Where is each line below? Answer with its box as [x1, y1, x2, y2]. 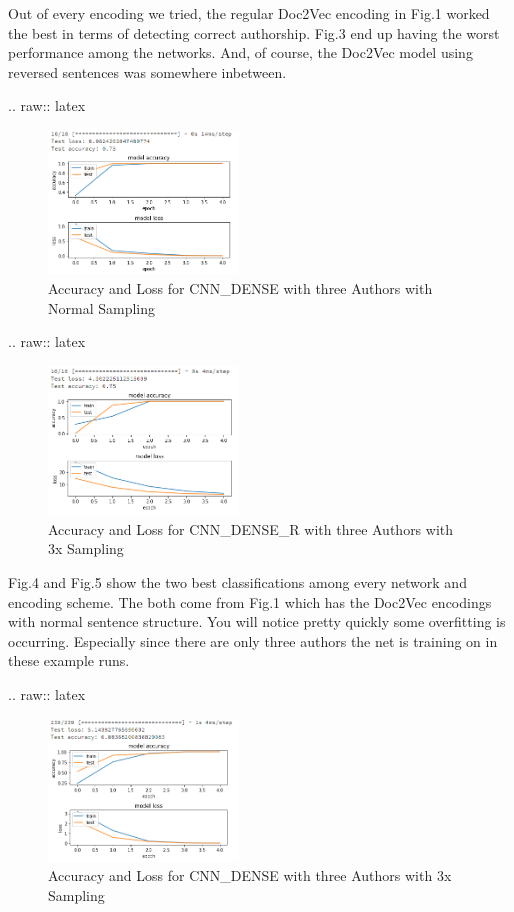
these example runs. [8, 650, 130, 671]
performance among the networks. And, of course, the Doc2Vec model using [8, 42, 473, 63]
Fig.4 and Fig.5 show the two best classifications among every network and [8, 572, 467, 593]
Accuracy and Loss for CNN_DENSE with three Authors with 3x [48, 865, 452, 886]
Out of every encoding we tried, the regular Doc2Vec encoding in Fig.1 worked [8, 3, 490, 23]
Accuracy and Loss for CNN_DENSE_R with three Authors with [48, 518, 454, 539]
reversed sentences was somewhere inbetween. [8, 61, 287, 82]
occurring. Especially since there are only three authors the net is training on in [8, 630, 498, 651]
